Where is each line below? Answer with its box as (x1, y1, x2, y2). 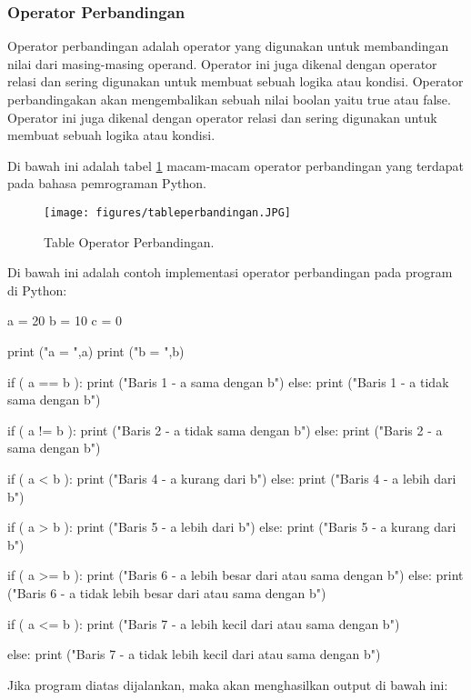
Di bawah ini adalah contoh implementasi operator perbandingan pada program (7, 263, 453, 282)
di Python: (7, 280, 67, 299)
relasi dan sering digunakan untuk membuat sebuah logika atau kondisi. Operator (7, 72, 464, 91)
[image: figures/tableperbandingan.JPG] (44, 205, 292, 219)
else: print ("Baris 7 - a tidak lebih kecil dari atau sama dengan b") (7, 645, 381, 664)
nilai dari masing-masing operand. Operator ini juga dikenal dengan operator (7, 54, 437, 73)
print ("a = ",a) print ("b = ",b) (7, 342, 185, 360)
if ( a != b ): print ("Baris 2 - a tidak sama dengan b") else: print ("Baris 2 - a (7, 420, 443, 439)
